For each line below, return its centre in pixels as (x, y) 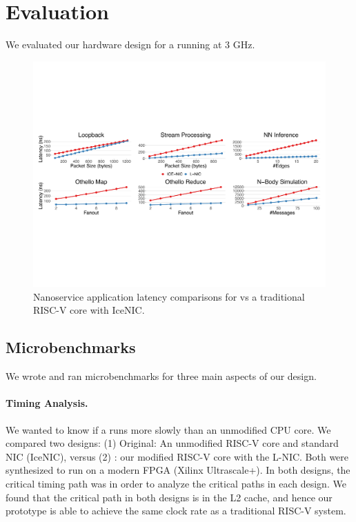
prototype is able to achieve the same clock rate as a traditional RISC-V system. (176, 511)
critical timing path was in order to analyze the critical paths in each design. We (176, 483)
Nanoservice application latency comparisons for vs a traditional (169, 296)
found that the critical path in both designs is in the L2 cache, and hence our (169, 497)
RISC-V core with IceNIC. (89, 310)
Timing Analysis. (47, 403)
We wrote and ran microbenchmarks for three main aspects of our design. (161, 376)
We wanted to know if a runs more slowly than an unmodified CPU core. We (168, 429)
